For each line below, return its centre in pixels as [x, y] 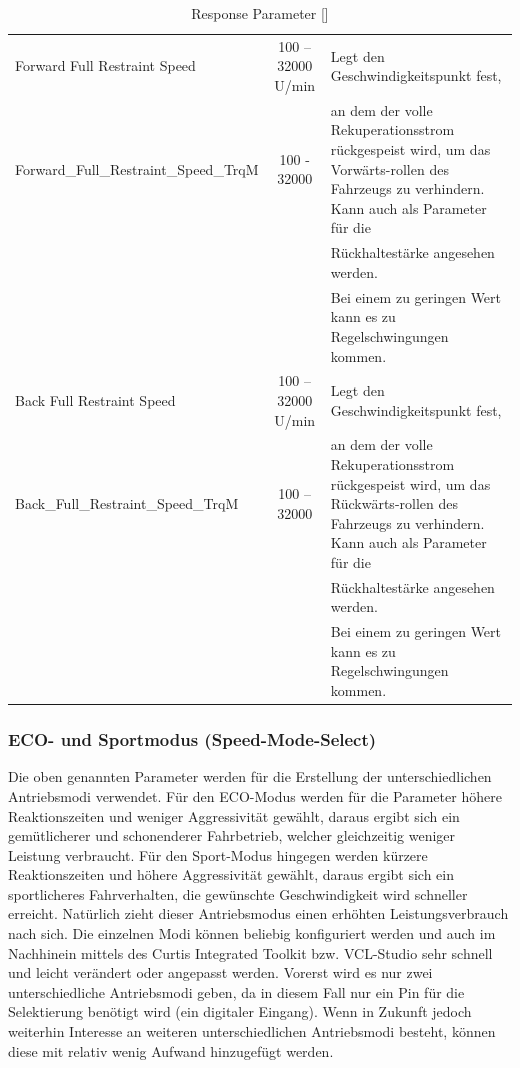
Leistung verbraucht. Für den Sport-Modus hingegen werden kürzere [218, 854]
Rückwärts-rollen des [394, 503]
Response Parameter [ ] [260, 13]
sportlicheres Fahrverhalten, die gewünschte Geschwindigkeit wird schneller [238, 893]
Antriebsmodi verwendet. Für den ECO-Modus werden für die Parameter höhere [255, 795]
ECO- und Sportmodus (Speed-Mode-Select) [192, 739]
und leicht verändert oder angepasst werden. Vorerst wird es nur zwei [220, 972]
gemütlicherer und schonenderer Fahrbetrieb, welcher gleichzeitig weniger [232, 835]
